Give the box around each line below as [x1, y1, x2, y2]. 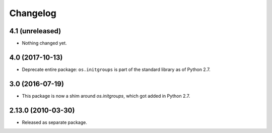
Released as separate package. [22, 119, 88, 125]
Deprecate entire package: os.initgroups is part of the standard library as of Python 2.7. [22, 66, 211, 73]
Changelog [9, 8, 56, 19]
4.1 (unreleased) [9, 27, 61, 35]
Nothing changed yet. [22, 40, 67, 46]
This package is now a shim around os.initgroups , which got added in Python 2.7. [22, 93, 190, 99]
